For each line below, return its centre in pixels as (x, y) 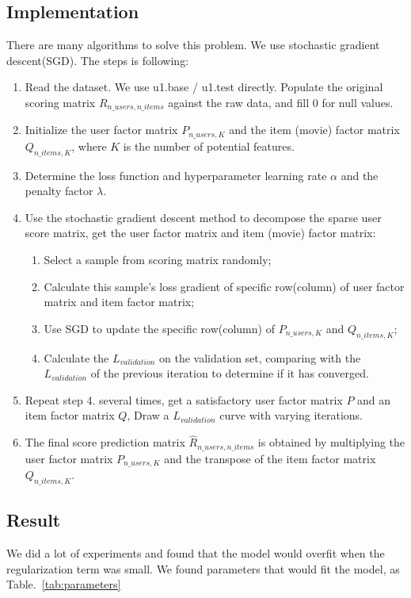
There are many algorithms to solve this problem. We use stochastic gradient (193, 45)
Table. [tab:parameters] (64, 584)
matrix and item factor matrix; (119, 302)
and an (374, 399)
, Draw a (148, 415)
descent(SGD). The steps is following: (98, 60)
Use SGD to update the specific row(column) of (159, 328)
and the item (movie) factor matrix (314, 130)
